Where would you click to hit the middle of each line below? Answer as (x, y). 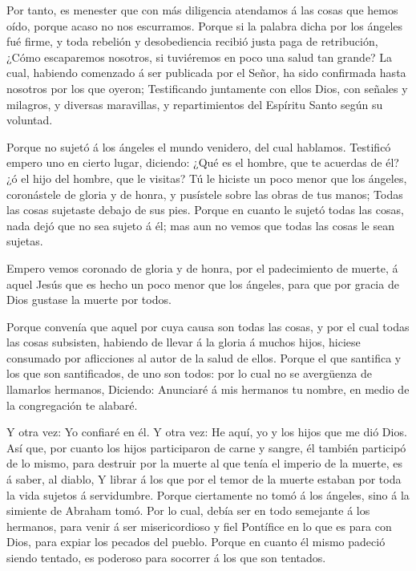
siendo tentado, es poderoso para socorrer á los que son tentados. (166, 557)
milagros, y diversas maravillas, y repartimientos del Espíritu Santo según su (195, 104)
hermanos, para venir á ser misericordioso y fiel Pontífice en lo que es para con (199, 526)
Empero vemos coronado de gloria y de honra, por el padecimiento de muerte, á (202, 267)
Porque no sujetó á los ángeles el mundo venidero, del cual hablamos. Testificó (199, 146)
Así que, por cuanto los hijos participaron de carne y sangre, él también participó (206, 447)
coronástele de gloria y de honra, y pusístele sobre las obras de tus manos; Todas (205, 194)
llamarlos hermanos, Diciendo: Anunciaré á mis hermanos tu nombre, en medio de (208, 389)
